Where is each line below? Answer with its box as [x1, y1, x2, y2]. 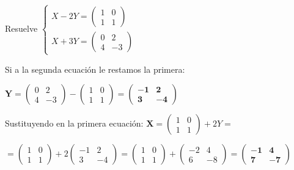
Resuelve [5, 21, 38, 34]
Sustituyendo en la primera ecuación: [5, 117, 144, 130]
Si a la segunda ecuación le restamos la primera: [5, 62, 185, 75]
